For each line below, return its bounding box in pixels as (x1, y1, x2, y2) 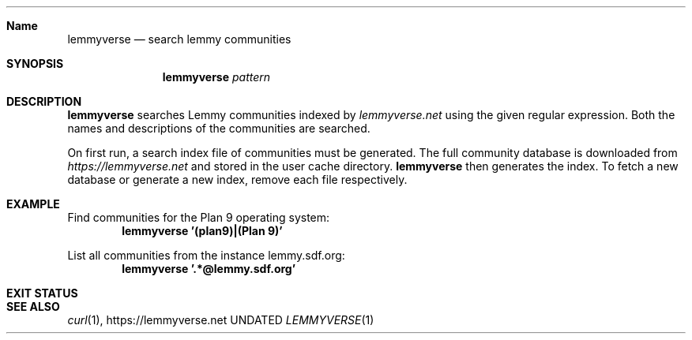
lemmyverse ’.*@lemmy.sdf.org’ (122, 262, 296, 275)
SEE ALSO (6, 300, 60, 313)
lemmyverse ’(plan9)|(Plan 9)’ (122, 224, 283, 237)
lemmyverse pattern (162, 70, 271, 84)
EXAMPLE (6, 197, 60, 211)
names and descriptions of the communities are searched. (67, 121, 370, 135)
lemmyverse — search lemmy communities (67, 32, 291, 46)
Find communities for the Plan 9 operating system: (67, 211, 330, 224)
